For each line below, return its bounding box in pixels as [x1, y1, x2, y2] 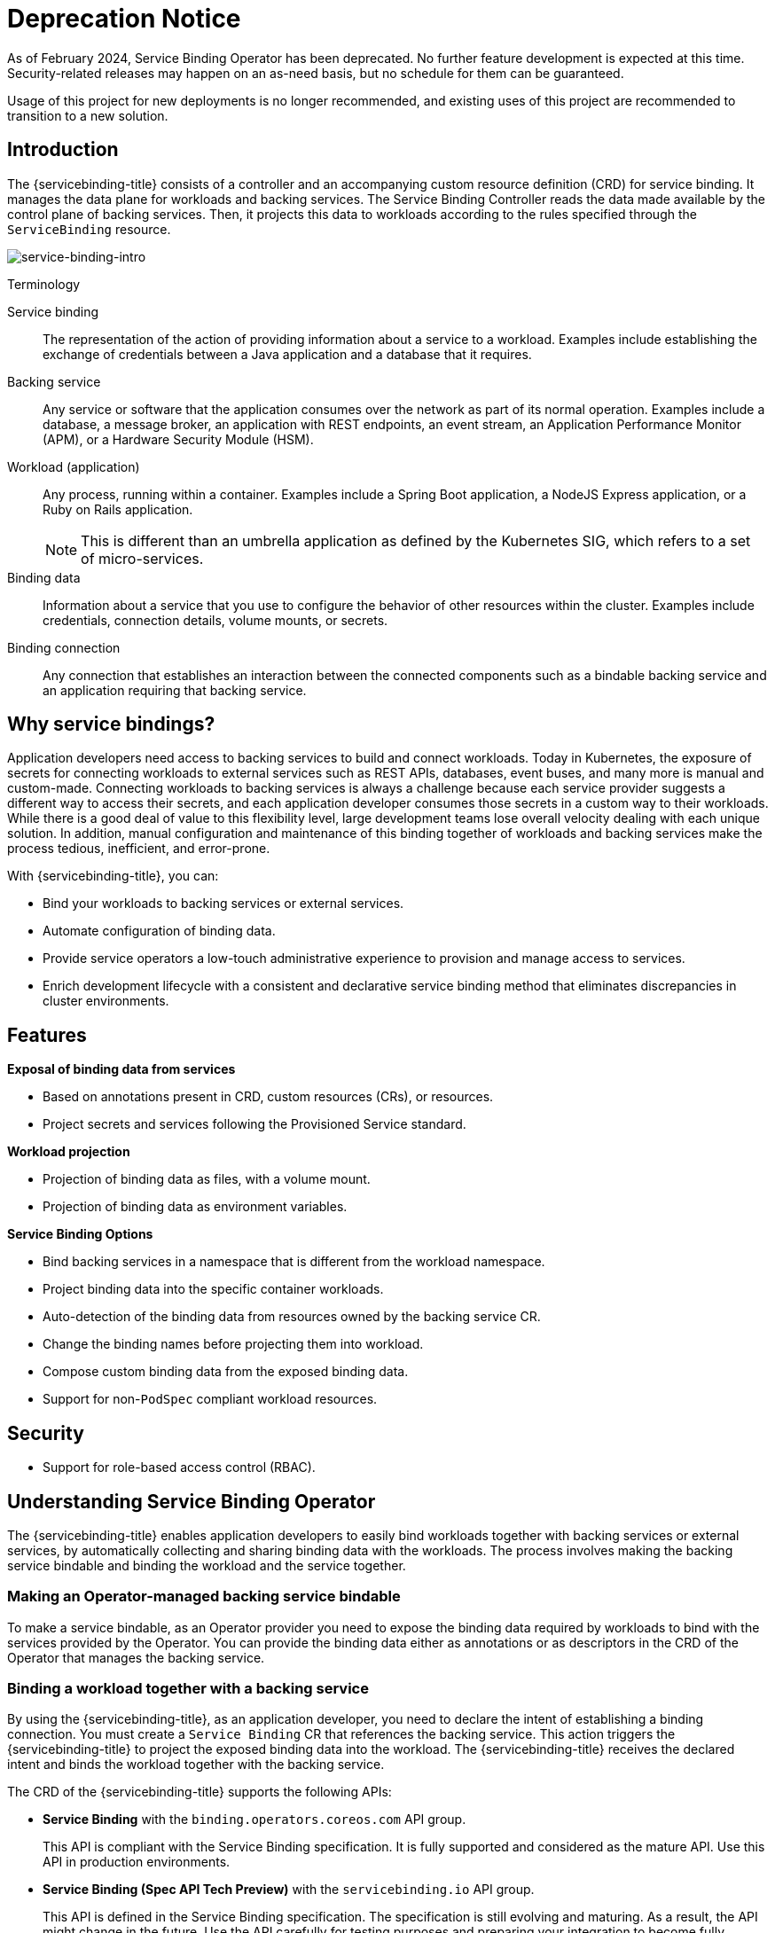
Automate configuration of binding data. [43, 923, 276, 939]
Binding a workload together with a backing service [7, 1679, 369, 1698]
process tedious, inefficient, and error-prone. [7, 841, 270, 857]
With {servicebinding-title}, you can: [7, 868, 219, 884]
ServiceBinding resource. [7, 221, 171, 237]
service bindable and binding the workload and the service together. [7, 1557, 406, 1573]
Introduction [7, 138, 119, 161]
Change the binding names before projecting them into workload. [43, 1336, 424, 1352]
